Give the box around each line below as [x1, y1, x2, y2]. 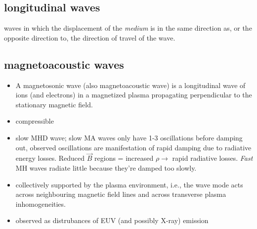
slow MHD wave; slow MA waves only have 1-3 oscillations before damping [15, 132, 243, 142]
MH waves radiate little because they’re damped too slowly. [15, 162, 197, 173]
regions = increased [94, 153, 154, 163]
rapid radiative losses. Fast [172, 153, 253, 163]
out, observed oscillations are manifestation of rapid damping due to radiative [15, 142, 252, 152]
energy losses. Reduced [15, 153, 85, 163]
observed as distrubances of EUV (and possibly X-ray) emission [15, 215, 209, 226]
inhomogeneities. [15, 198, 66, 209]
